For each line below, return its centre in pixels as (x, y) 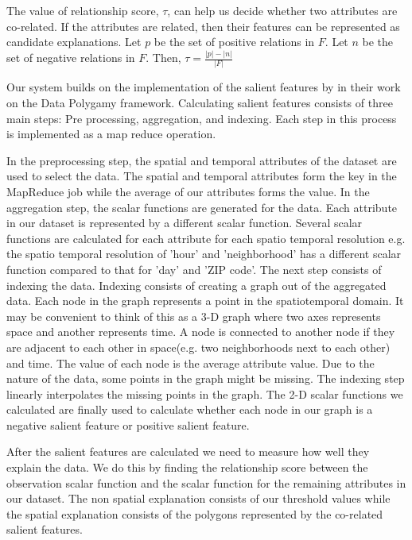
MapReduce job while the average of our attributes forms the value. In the (188, 191)
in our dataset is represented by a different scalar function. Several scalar (185, 223)
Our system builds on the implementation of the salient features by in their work (204, 87)
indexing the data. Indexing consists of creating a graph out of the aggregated (196, 285)
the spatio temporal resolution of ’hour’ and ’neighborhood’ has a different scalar (204, 254)
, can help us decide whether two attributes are (282, 10)
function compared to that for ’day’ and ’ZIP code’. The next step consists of (194, 269)
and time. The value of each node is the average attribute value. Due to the (190, 363)
